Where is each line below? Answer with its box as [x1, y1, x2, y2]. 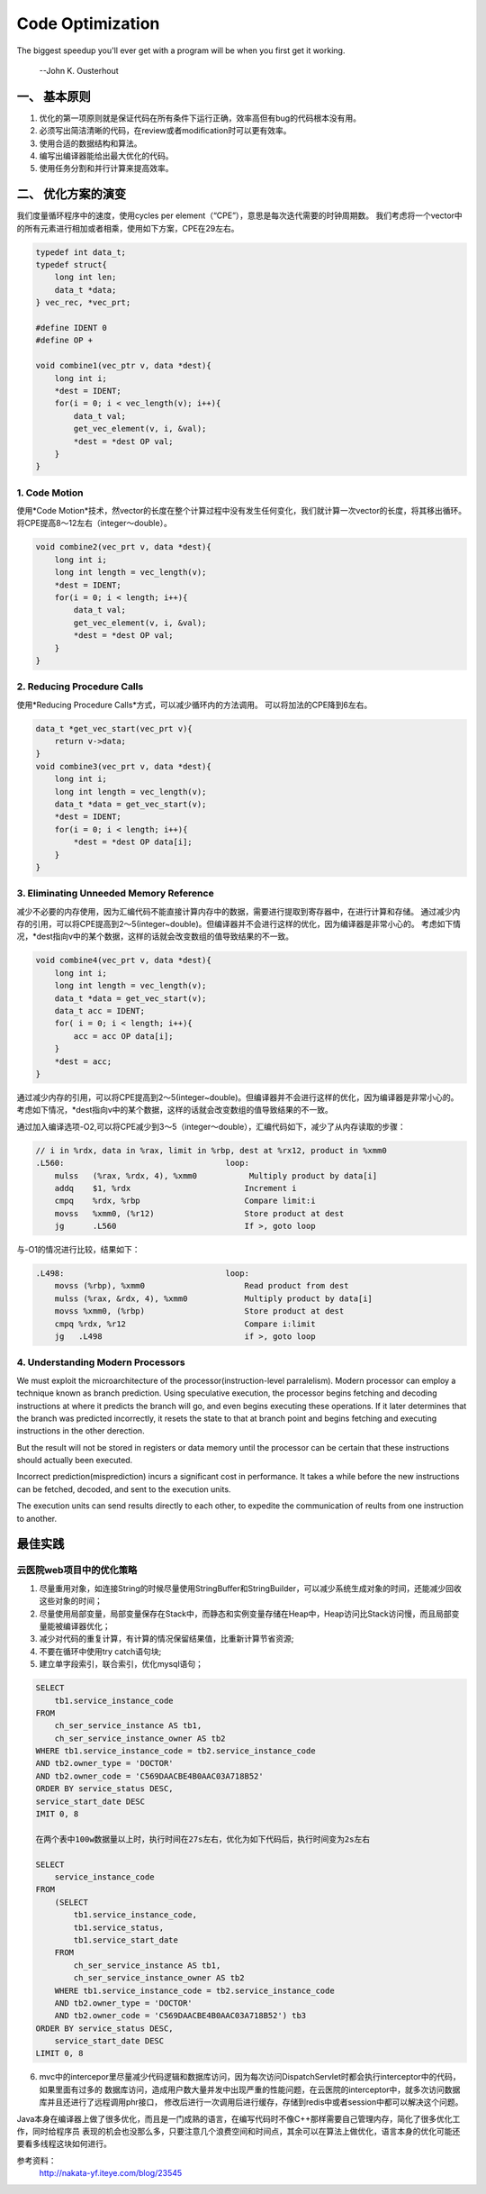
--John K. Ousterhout [39, 65, 119, 76]
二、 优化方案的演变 [16, 187, 126, 202]
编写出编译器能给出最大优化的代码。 [39, 150, 174, 161]
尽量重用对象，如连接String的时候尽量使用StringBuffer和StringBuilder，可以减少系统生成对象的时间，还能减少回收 [39, 1582, 463, 1594]
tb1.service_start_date [73, 1935, 179, 1945]
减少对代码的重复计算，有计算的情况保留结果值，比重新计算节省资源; [39, 1634, 294, 1644]
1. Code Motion [16, 487, 84, 499]
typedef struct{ [35, 259, 108, 270]
